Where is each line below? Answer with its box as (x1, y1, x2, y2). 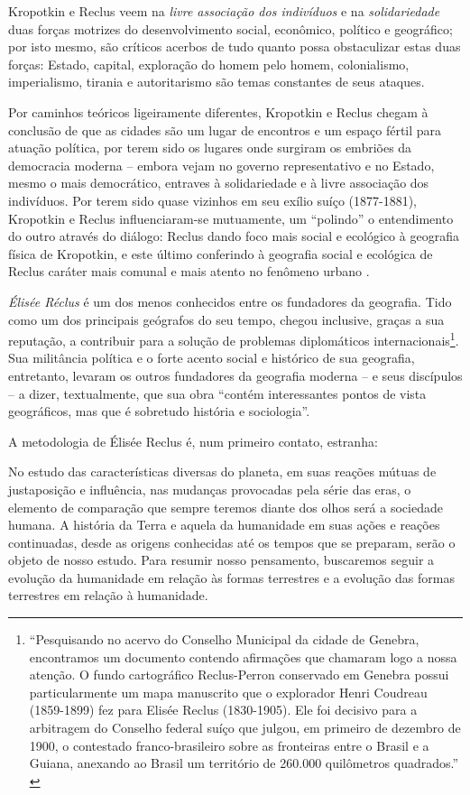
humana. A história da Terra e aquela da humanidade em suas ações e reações (8, 515, 440, 534)
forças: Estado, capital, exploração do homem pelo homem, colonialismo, (8, 54, 410, 73)
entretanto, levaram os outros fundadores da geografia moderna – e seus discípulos (8, 365, 463, 384)
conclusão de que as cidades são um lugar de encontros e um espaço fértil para (8, 120, 442, 139)
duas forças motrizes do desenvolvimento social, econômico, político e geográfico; (8, 19, 453, 38)
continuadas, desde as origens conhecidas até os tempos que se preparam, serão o (8, 532, 456, 551)
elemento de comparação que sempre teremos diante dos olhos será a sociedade (8, 497, 443, 516)
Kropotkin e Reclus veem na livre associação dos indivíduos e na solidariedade (8, 2, 440, 20)
